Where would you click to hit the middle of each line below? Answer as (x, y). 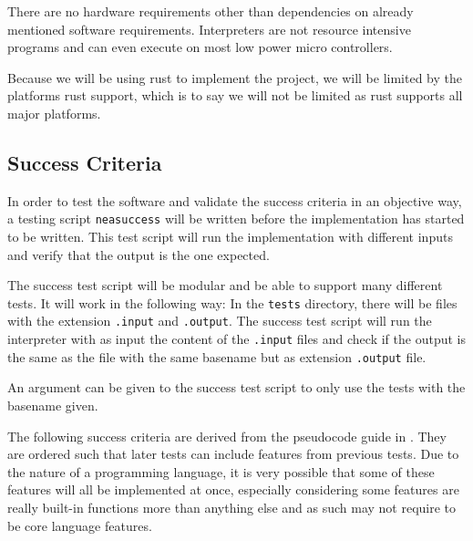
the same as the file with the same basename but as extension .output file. (217, 356)
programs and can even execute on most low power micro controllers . (200, 47)
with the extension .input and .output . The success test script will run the (220, 321)
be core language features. (80, 525)
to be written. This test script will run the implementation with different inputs (230, 237)
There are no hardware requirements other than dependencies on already (211, 11)
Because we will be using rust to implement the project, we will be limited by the (235, 77)
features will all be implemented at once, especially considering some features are (233, 489)
